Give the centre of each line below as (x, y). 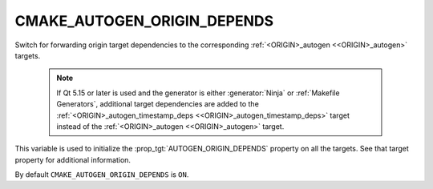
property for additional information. (73, 159)
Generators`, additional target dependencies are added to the (158, 104)
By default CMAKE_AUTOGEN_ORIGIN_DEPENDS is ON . (102, 175)
